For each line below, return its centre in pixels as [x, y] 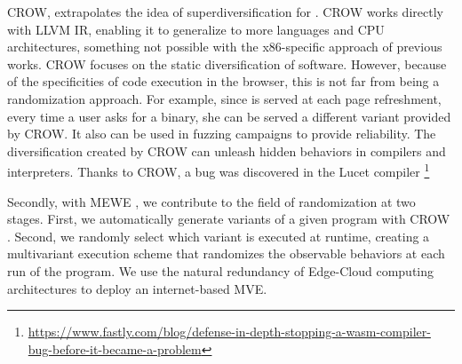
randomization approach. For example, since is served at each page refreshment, [224, 98]
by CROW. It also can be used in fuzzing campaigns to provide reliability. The [222, 134]
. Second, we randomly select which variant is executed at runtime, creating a [219, 236]
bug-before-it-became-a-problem [115, 348]
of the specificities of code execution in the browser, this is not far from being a [223, 81]
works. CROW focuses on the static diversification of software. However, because [227, 63]
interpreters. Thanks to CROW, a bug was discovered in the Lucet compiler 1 [219, 170]
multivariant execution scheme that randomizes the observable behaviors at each [226, 253]
